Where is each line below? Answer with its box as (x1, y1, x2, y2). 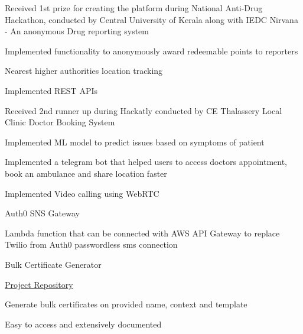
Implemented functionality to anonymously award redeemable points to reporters (5, 44, 298, 57)
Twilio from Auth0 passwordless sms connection (5, 238, 178, 251)
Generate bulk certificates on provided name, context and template (5, 298, 247, 310)
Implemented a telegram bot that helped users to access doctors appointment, (5, 155, 288, 168)
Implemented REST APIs (5, 84, 97, 96)
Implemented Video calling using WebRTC (5, 187, 159, 199)
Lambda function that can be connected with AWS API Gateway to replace (5, 226, 280, 239)
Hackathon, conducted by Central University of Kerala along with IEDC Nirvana (5, 13, 298, 25)
